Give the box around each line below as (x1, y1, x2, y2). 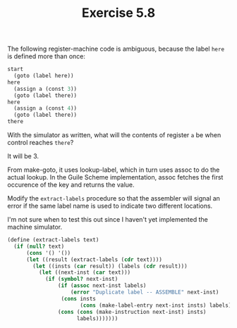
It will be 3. (7, 152, 39, 160)
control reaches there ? (7, 139, 74, 147)
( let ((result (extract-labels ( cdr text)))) (25, 256, 162, 263)
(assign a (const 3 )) (13, 85, 78, 92)
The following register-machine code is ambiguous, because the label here (7, 44, 224, 53)
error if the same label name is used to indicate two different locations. (7, 202, 213, 210)
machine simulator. (7, 223, 63, 232)
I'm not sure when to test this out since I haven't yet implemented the (7, 215, 208, 224)
